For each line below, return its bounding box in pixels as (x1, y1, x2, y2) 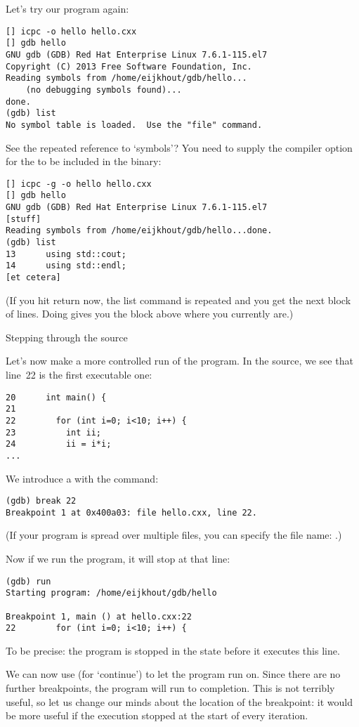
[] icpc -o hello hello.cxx (6, 26, 137, 37)
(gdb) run (6, 576, 51, 587)
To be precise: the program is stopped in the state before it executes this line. (6, 643, 340, 657)
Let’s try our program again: (6, 1, 129, 15)
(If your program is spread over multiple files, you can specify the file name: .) (6, 528, 342, 542)
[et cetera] (6, 272, 61, 282)
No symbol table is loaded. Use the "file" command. (6, 119, 263, 130)
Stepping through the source (6, 329, 128, 344)
